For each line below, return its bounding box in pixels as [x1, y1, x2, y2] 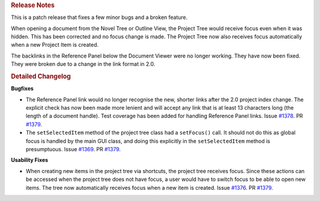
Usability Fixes [11, 157, 49, 164]
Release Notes [11, 1, 55, 9]
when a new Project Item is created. [11, 42, 99, 49]
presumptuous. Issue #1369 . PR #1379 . [25, 146, 121, 152]
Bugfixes [11, 85, 34, 92]
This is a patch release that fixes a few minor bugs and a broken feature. [11, 14, 188, 21]
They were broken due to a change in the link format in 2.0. [11, 60, 155, 68]
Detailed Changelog [11, 72, 71, 80]
